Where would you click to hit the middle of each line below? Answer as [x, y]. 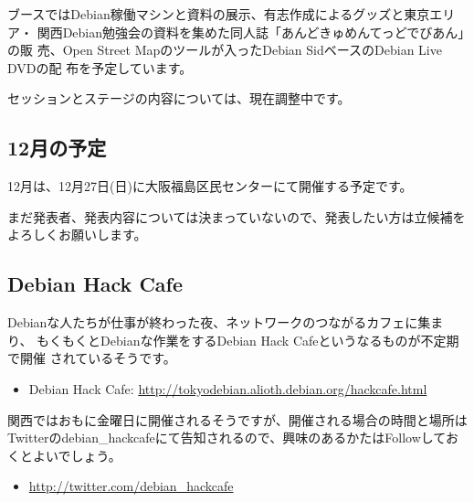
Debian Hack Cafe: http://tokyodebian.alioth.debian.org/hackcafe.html [228, 388]
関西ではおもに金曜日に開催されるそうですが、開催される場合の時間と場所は [237, 419]
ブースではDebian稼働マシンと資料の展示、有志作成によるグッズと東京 [219, 14]
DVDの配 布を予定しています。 [100, 67]
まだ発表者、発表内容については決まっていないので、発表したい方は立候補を [237, 216]
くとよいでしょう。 [64, 455]
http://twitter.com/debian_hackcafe [131, 486]
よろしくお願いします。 [77, 235]
